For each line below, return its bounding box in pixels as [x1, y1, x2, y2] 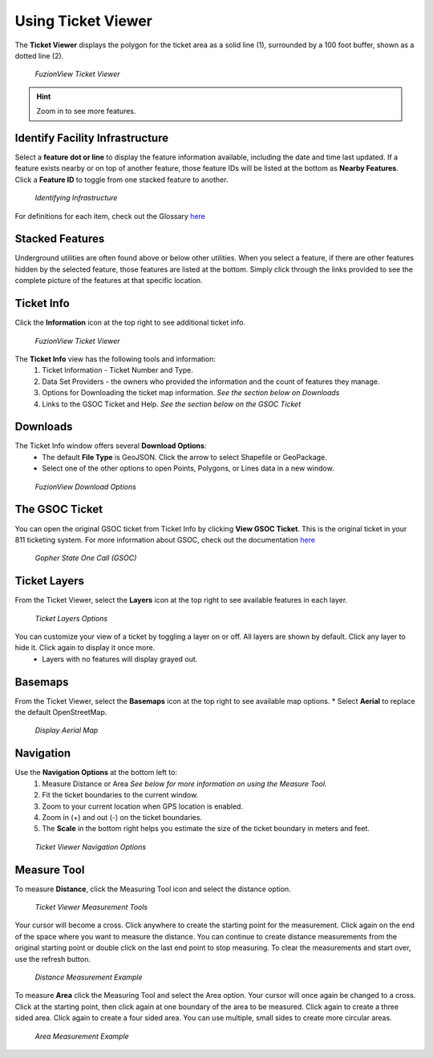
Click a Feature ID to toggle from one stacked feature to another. [14, 175, 229, 184]
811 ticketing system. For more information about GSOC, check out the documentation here [14, 535, 316, 544]
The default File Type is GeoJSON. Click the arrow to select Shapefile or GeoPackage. [42, 452, 328, 462]
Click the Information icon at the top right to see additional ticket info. [14, 317, 246, 328]
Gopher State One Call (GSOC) [34, 553, 137, 563]
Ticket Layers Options [34, 613, 108, 623]
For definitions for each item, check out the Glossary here [14, 211, 206, 220]
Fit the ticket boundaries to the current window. [42, 790, 199, 800]
